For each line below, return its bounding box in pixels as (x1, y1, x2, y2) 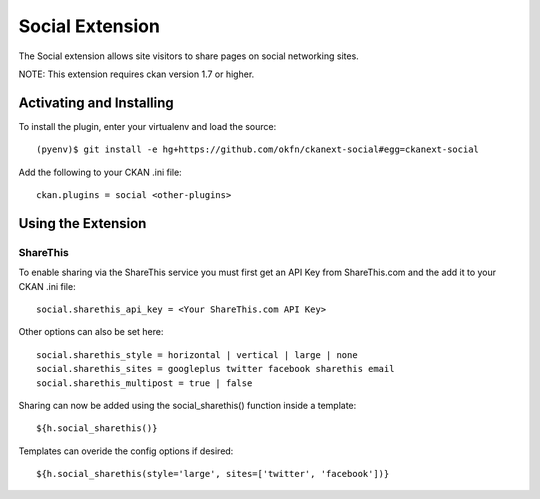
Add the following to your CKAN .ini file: (18, 166, 182, 178)
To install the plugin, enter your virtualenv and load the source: (18, 120, 277, 132)
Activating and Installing (18, 94, 174, 111)
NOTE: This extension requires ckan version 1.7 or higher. (18, 68, 255, 80)
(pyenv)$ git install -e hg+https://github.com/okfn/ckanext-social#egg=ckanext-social (36, 144, 480, 155)
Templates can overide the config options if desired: (18, 445, 234, 457)
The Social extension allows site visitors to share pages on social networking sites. (18, 50, 359, 62)
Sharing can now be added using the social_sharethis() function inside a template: (18, 399, 357, 411)
